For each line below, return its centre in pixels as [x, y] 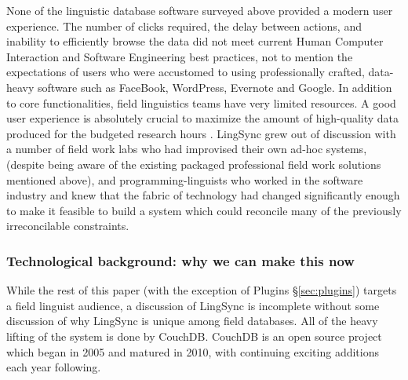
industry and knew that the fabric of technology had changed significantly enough [203, 195]
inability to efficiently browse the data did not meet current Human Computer [195, 41]
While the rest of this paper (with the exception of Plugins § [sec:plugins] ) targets [202, 290]
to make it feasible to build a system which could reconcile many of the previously [204, 210]
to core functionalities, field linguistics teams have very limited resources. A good [201, 102]
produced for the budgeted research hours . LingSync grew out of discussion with [201, 133]
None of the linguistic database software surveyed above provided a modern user [200, 10]
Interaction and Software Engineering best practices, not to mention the [180, 56]
